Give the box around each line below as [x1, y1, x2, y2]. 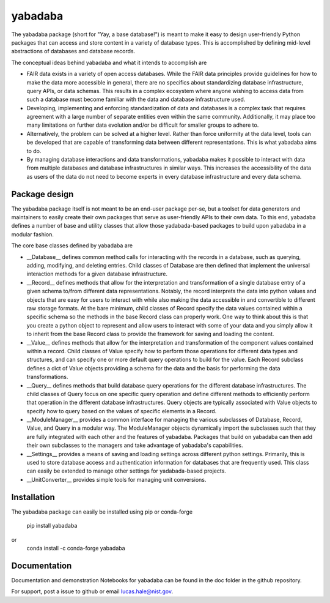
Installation [11, 492, 55, 502]
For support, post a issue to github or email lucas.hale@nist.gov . [11, 588, 174, 595]
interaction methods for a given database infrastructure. [26, 270, 168, 278]
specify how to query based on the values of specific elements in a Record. [26, 407, 217, 414]
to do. [26, 147, 42, 154]
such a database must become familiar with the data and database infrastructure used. [26, 96, 246, 103]
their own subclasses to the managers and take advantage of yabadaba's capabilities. [26, 441, 243, 449]
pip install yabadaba [26, 522, 78, 530]
